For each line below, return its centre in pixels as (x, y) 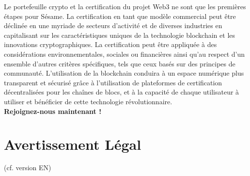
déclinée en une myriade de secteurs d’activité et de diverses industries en (113, 25)
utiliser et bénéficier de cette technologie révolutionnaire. (88, 101)
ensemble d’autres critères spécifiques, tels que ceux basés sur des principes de (120, 63)
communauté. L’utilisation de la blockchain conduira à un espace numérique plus (124, 73)
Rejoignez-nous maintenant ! (53, 111)
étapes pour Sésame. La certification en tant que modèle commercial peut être (120, 16)
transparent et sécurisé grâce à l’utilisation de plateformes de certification (113, 82)
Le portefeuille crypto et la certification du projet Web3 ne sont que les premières (125, 6)
